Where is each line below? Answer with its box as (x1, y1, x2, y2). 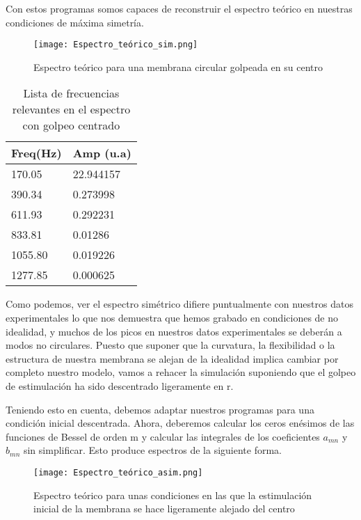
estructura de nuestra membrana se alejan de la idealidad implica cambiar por (6, 351, 339, 365)
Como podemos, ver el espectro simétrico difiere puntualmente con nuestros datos (6, 297, 353, 311)
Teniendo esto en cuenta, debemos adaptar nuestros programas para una (6, 402, 314, 416)
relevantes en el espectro (12, 101, 131, 118)
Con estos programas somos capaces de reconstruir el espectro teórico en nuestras (6, 1, 353, 15)
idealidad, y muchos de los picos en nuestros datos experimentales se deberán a (6, 324, 342, 338)
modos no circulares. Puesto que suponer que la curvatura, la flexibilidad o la (6, 338, 335, 352)
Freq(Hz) (11, 145, 62, 161)
